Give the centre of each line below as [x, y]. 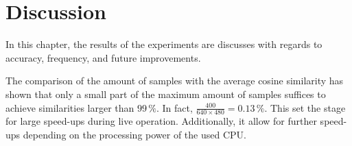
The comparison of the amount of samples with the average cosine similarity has [175, 81]
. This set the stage [305, 107]
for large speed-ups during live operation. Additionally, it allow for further [161, 121]
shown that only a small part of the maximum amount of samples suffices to [166, 94]
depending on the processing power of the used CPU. [134, 134]
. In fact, [174, 107]
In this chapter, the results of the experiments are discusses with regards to [164, 44]
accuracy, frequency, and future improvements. [103, 57]
